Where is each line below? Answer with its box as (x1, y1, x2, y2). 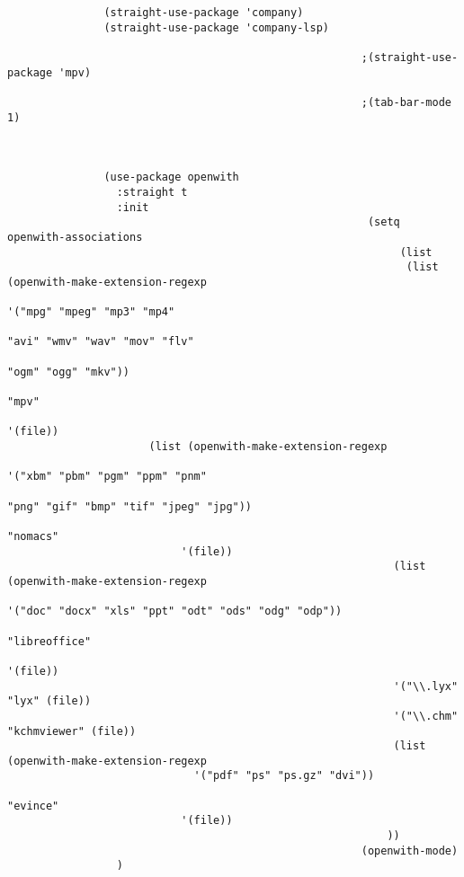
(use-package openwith (103, 171, 239, 184)
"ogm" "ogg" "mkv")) (7, 365, 130, 378)
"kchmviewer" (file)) (7, 724, 137, 738)
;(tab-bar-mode (361, 95, 451, 109)
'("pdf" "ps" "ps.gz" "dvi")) (193, 769, 375, 783)
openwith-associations (7, 230, 143, 244)
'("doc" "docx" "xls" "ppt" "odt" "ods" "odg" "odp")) (7, 605, 343, 618)
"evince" (7, 799, 59, 812)
